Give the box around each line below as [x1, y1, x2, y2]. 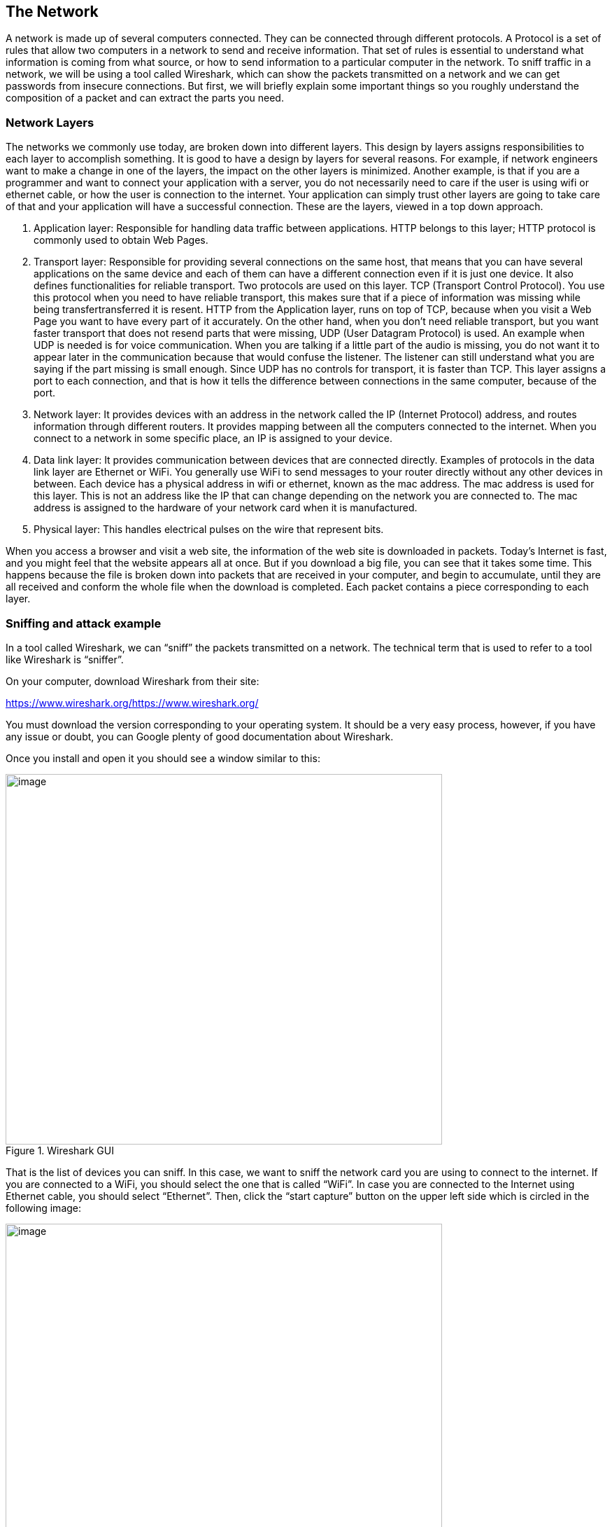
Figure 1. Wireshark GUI [6, 1144, 114, 1156]
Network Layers [6, 115, 94, 130]
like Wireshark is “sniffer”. [6, 653, 124, 665]
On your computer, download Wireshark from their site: [6, 675, 259, 687]
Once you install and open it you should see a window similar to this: [6, 752, 320, 764]
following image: [6, 1201, 82, 1214]
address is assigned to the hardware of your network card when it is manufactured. [34, 502, 418, 514]
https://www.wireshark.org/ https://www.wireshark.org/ [6, 696, 259, 709]
